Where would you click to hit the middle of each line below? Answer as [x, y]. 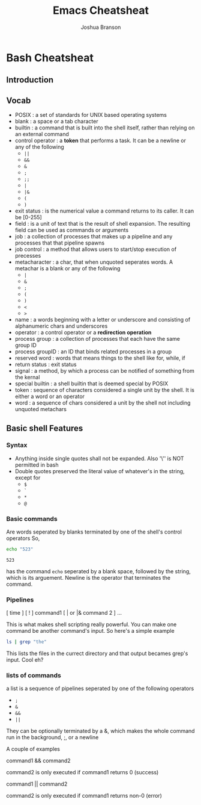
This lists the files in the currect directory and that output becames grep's [97, 653]
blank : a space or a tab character [56, 122]
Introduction [30, 80]
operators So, [23, 538]
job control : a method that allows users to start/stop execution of [96, 249]
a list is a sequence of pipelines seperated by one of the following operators [100, 688]
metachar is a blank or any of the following [67, 269]
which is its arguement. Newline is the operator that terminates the [88, 578]
